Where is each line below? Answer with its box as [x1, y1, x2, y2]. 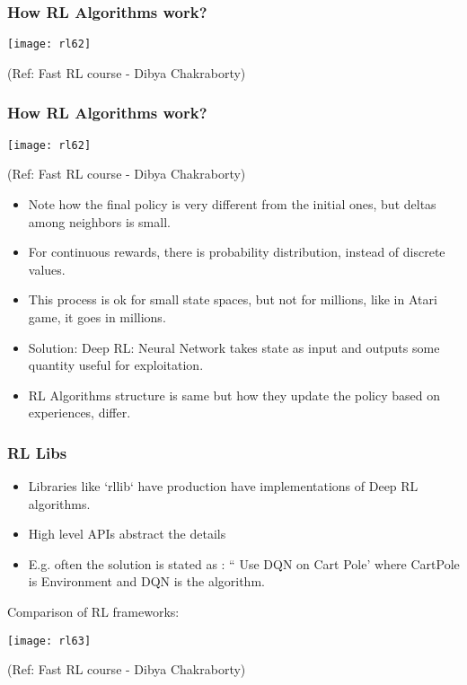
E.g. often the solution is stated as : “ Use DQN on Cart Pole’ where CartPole [28, 554, 460, 573]
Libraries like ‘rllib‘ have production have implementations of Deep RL [28, 477, 419, 496]
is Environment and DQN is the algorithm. [28, 572, 265, 591]
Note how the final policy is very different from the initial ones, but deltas [28, 194, 436, 213]
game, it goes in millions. [28, 307, 166, 326]
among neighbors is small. [28, 212, 171, 231]
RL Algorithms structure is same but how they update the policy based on [28, 385, 441, 404]
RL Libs [7, 441, 67, 463]
